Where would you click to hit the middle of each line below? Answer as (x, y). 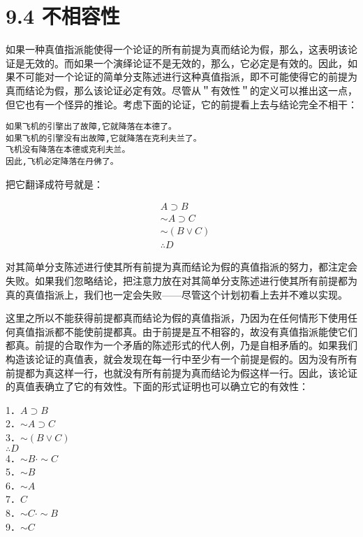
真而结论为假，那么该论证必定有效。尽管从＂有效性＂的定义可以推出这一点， (181, 90)
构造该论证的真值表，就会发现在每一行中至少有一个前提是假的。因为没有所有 (181, 359)
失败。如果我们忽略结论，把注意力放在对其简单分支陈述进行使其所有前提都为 (181, 281)
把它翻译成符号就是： (54, 184)
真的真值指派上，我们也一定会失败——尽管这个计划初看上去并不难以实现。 (177, 294)
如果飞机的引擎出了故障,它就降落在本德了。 (91, 127)
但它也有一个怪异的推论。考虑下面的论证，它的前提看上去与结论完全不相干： (181, 104)
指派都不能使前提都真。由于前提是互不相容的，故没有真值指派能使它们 (196, 331)
